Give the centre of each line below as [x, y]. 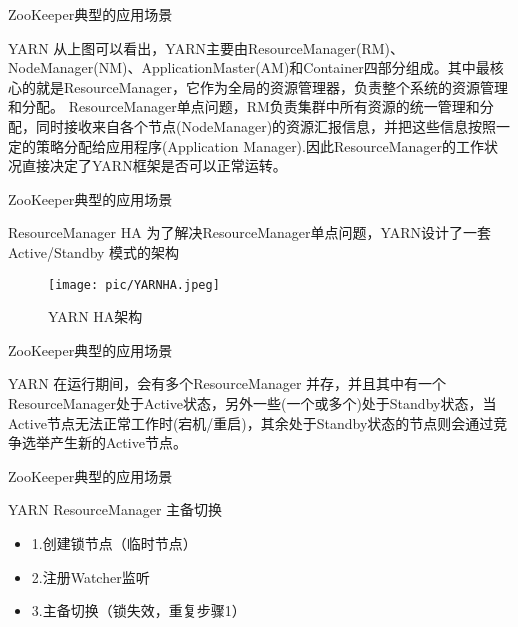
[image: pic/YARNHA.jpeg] [134, 284]
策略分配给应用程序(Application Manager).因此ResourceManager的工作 [260, 145]
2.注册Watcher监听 [90, 576]
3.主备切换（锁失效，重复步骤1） [138, 610]
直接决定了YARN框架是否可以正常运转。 [154, 165]
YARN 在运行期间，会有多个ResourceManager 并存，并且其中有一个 [227, 383]
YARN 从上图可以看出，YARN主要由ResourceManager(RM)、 [206, 47]
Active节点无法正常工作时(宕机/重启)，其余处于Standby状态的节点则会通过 [251, 422]
